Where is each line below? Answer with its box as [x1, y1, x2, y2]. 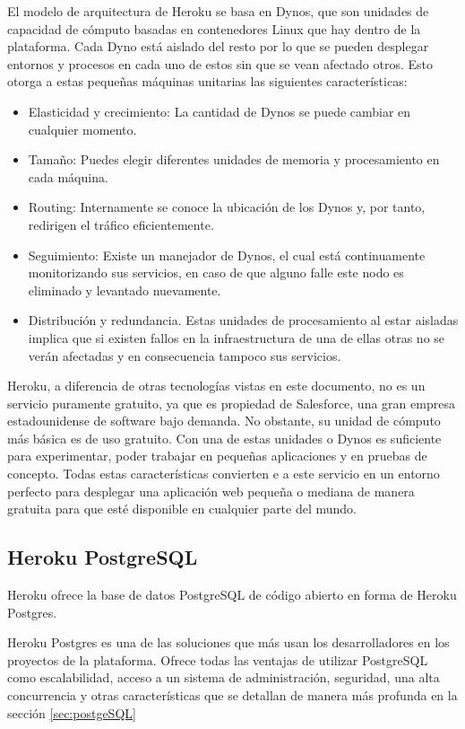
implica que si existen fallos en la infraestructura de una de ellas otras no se [28, 328, 445, 347]
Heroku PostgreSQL [7, 543, 198, 571]
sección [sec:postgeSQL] [7, 703, 136, 722]
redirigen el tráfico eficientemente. [28, 215, 214, 233]
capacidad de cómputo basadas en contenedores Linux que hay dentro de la [7, 19, 421, 38]
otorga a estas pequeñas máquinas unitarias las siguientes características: [7, 72, 408, 91]
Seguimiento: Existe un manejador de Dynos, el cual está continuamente [28, 245, 426, 264]
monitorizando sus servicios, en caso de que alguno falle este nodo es [28, 263, 404, 282]
